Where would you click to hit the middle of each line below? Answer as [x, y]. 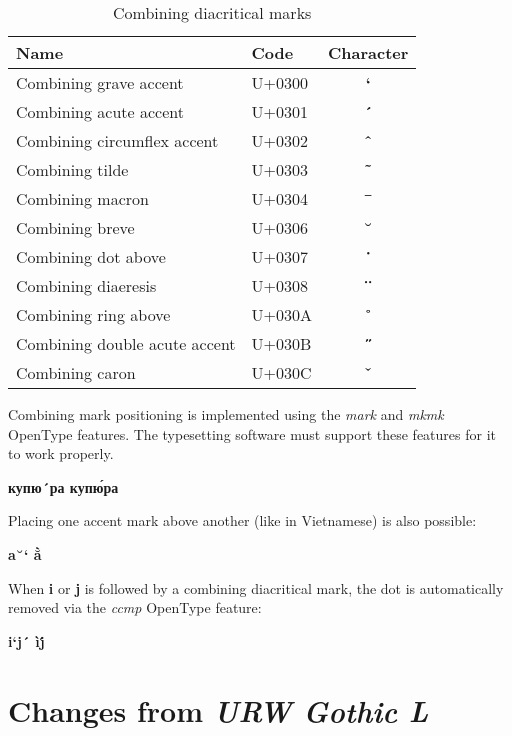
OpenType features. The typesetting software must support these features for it [252, 433]
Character [368, 52]
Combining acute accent [100, 111]
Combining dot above [91, 256]
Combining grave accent [100, 82]
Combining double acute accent [126, 343]
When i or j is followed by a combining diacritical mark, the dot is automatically [256, 587]
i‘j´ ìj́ [26, 640]
